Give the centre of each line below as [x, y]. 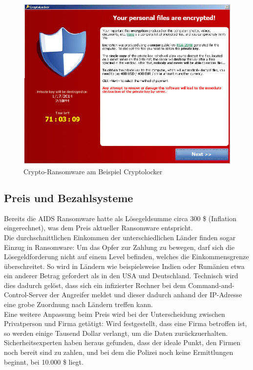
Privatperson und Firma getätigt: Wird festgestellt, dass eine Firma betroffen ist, [126, 323]
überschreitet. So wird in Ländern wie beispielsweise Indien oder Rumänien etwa [124, 266]
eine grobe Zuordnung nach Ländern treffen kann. [78, 304]
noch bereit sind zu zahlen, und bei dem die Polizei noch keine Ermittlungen [119, 352]
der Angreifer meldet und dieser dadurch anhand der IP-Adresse [146, 295]
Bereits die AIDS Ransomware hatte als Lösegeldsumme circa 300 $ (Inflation [120, 218]
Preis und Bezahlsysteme [69, 197]
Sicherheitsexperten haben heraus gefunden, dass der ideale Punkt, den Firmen [122, 342]
